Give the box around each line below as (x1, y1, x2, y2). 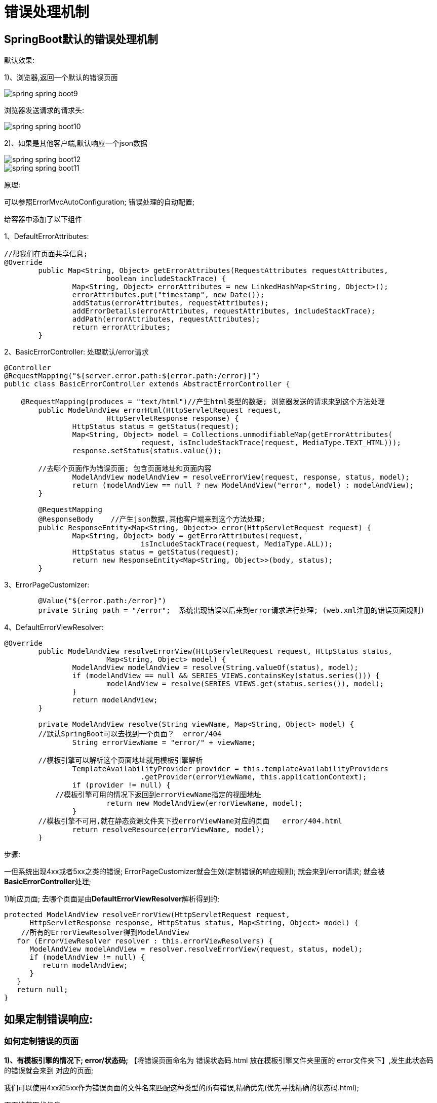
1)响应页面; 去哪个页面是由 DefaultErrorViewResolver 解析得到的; (4, 894, 220, 903)
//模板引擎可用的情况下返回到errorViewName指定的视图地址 (55, 791, 261, 799)
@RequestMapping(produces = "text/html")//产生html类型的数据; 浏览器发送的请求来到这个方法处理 (21, 398, 385, 406)
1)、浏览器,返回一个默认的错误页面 (4, 73, 118, 82)
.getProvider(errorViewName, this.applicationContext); (140, 773, 367, 781)
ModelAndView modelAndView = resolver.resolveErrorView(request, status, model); (29, 945, 363, 954)
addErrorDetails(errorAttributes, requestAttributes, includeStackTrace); (72, 307, 376, 316)
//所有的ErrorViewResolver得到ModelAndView (21, 928, 189, 937)
